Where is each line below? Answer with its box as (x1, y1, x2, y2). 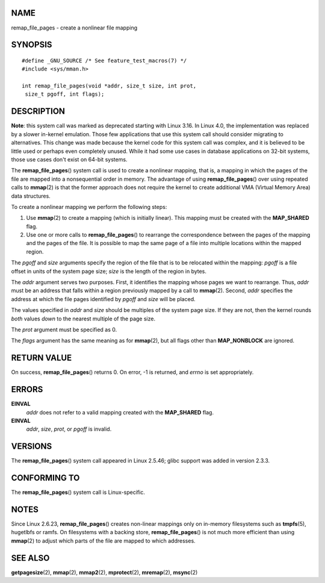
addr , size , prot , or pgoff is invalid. (26, 425, 112, 433)
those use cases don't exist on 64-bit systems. (11, 155, 128, 163)
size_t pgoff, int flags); (25, 91, 105, 98)
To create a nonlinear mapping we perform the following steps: (11, 203, 167, 210)
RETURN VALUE (11, 353, 72, 363)
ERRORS (11, 384, 43, 394)
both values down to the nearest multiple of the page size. (11, 315, 156, 322)
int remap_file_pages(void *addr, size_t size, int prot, (22, 83, 197, 90)
